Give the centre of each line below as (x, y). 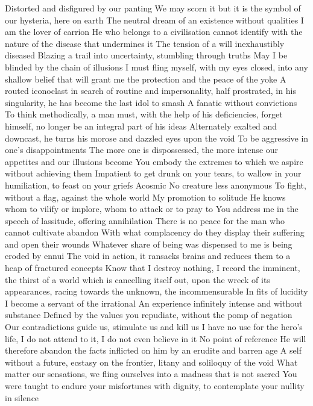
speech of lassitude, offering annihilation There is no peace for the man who (145, 220)
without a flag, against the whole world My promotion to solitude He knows (145, 197)
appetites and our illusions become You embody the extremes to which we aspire (154, 161)
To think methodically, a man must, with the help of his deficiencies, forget (144, 114)
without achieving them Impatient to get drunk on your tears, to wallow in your (153, 173)
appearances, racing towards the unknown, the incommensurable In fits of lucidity (156, 291)
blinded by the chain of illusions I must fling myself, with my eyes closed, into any (156, 67)
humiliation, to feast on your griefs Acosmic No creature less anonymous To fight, (156, 185)
